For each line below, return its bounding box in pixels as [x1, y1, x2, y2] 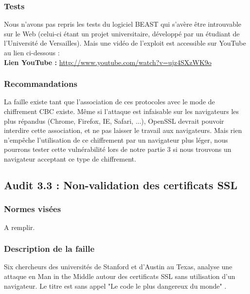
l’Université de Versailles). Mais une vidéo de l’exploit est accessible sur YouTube [4, 38, 246, 48]
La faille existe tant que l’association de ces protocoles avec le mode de [4, 97, 215, 107]
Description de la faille [4, 243, 95, 255]
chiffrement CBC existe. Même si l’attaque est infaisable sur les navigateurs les [4, 106, 239, 116]
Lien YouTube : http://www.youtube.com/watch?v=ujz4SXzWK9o [4, 57, 212, 67]
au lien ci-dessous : [4, 48, 60, 57]
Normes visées [4, 203, 61, 215]
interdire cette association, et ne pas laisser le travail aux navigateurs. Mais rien [4, 125, 242, 135]
